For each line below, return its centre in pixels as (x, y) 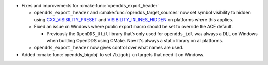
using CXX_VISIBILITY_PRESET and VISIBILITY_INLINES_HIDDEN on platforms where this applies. (134, 19)
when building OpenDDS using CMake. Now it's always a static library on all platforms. (135, 40)
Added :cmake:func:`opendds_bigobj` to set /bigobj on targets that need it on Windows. (113, 54)
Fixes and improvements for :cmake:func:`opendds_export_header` (90, 6)
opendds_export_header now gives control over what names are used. (109, 48)
